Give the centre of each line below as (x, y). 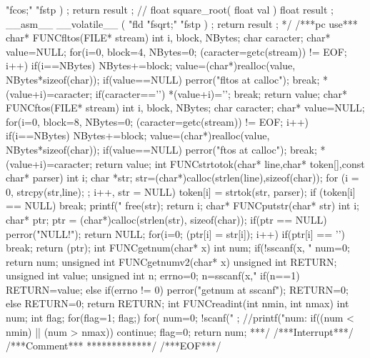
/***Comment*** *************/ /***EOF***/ (114, 345)
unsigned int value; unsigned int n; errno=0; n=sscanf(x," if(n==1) (153, 275)
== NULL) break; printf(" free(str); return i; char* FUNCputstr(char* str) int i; (182, 205)
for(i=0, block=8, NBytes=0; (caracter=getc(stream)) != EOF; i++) (157, 121)
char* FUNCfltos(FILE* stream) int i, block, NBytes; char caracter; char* (168, 38)
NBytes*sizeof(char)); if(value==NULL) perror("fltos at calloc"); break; (163, 79)
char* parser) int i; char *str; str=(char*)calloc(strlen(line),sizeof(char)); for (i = (182, 178)
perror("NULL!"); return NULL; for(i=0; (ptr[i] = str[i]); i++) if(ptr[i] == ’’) (175, 233)
